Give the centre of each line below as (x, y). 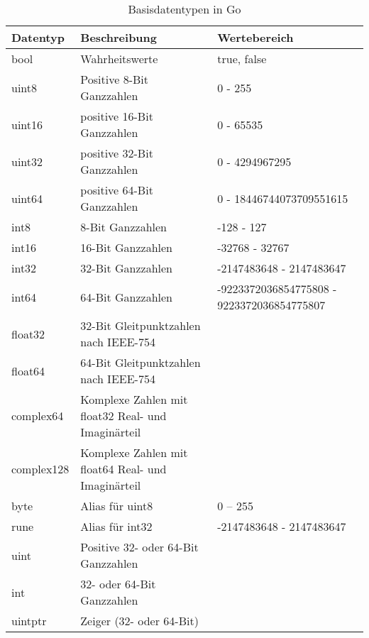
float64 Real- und (123, 469)
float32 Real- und (123, 416)
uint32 (27, 161)
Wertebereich (255, 37)
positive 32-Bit (117, 153)
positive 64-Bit (117, 190)
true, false (242, 59)
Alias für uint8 (117, 506)
